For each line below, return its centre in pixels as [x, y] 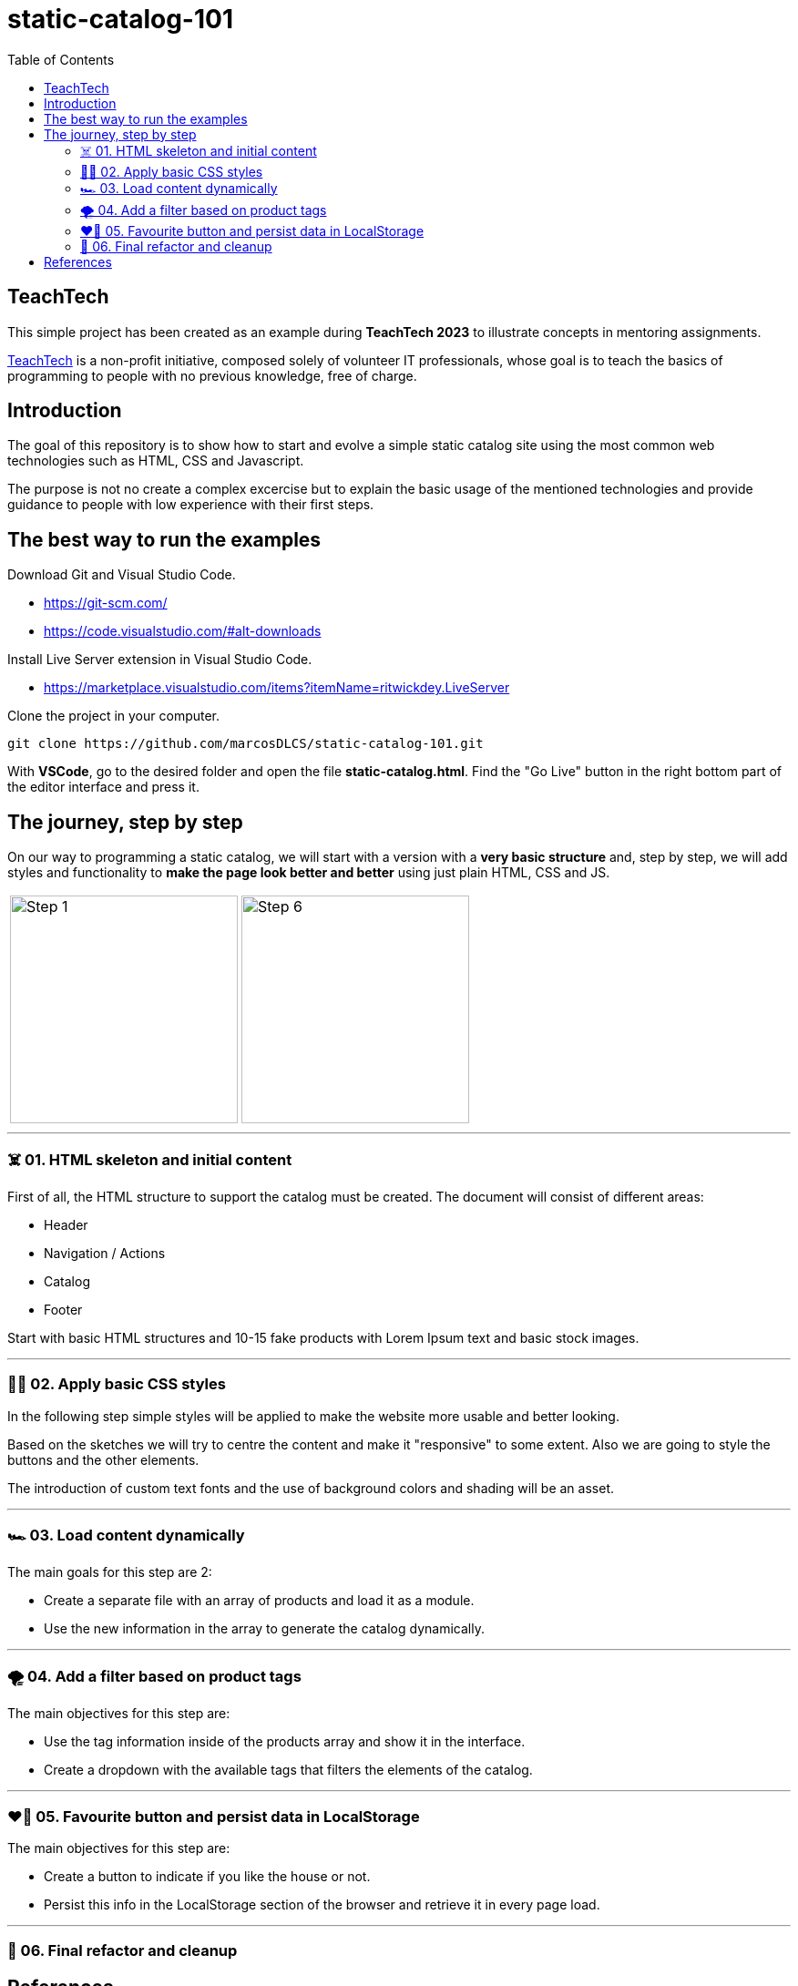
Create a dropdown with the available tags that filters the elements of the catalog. [288, 1770]
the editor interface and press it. [103, 787]
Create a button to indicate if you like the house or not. [207, 1876]
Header [66, 1224]
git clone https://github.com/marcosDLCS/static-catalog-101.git [246, 744]
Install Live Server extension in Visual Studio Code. [160, 660]
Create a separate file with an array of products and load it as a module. [259, 1601]
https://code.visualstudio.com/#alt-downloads [183, 631]
